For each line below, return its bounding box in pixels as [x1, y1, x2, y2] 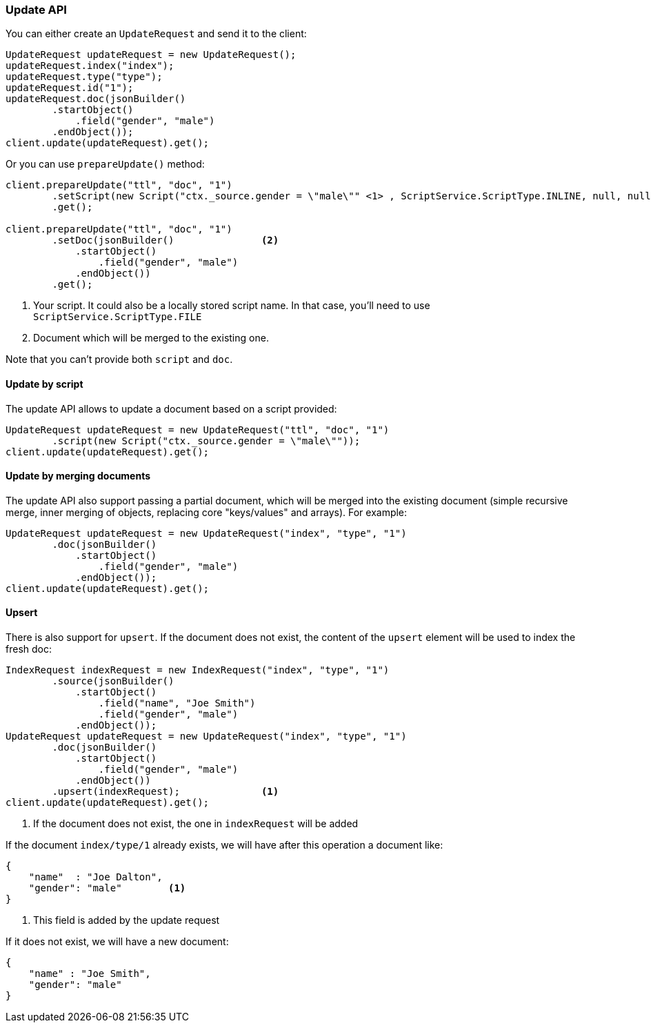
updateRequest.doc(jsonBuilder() [6, 93, 186, 105]
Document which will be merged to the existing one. [33, 332, 269, 344]
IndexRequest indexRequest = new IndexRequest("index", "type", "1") [6, 664, 390, 676]
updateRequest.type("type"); [6, 71, 163, 83]
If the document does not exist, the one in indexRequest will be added [33, 818, 359, 830]
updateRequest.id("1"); [6, 82, 134, 94]
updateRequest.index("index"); [6, 60, 174, 72]
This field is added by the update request [33, 914, 220, 927]
